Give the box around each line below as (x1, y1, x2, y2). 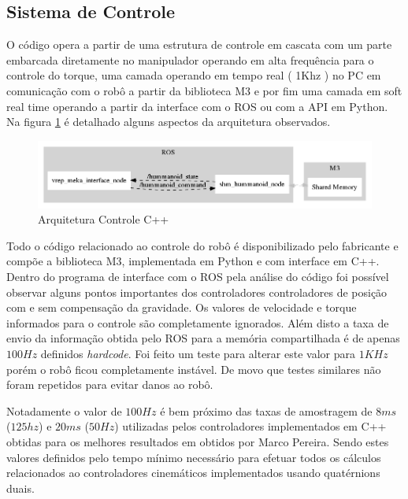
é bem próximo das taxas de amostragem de (160, 402, 373, 419)
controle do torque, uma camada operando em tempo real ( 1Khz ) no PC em (6, 67, 381, 83)
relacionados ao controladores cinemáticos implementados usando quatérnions (6, 464, 380, 481)
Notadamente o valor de (6, 402, 122, 419)
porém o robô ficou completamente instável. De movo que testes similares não (6, 360, 381, 377)
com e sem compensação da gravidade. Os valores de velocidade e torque (6, 299, 357, 316)
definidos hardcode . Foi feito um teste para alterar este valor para (40, 346, 355, 362)
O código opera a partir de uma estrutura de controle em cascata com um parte (6, 36, 392, 53)
